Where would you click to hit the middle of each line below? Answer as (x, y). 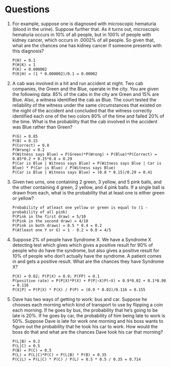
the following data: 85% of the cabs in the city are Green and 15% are (85, 94)
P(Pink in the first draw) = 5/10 (49, 217)
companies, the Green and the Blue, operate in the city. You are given (85, 89)
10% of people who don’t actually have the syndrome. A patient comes (87, 256)
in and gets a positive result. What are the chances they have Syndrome (88, 261)
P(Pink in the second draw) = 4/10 (50, 221)
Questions (27, 9)
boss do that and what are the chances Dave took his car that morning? (88, 332)
